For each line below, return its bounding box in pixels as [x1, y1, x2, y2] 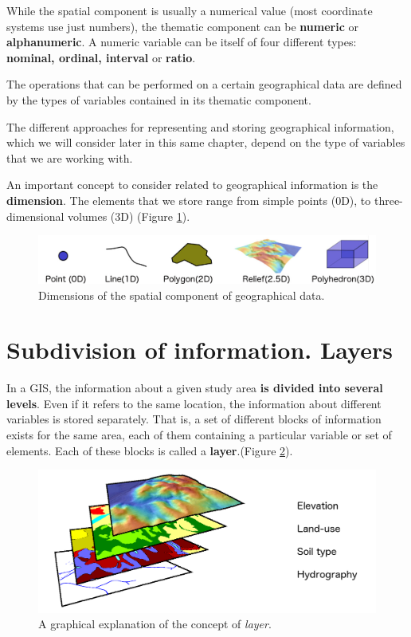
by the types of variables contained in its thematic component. [6, 91, 311, 108]
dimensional [6, 207, 65, 224]
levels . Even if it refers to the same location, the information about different [6, 395, 382, 411]
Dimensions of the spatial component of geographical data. [38, 286, 325, 303]
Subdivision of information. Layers [6, 333, 393, 366]
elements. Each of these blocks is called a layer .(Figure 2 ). [6, 442, 293, 458]
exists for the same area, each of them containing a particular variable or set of [6, 427, 392, 443]
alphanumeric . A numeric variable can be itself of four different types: [6, 33, 357, 50]
